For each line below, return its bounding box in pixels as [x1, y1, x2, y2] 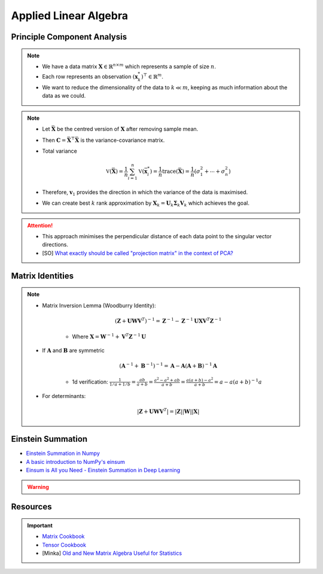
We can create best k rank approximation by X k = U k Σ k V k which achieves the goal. [42, 199, 249, 208]
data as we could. [42, 92, 86, 99]
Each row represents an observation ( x [42, 73, 138, 80]
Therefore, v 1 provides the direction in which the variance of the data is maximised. [42, 189, 248, 197]
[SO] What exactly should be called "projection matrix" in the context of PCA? [42, 249, 233, 257]
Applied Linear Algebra [11, 9, 129, 22]
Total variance [42, 147, 77, 154]
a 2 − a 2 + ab [154, 376, 180, 383]
